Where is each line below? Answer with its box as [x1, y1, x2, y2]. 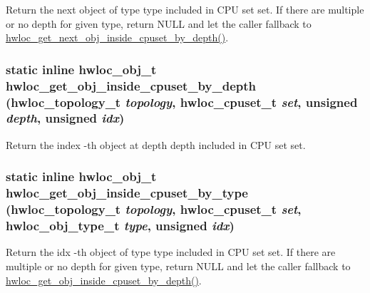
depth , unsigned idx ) [6, 109, 125, 127]
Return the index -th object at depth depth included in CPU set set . [6, 137, 306, 152]
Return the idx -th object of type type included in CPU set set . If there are [6, 245, 336, 259]
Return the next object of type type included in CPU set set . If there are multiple [6, 2, 364, 16]
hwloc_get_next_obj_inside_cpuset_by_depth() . [6, 30, 229, 45]
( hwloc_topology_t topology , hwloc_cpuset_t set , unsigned [6, 93, 358, 110]
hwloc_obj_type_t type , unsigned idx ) [6, 217, 235, 235]
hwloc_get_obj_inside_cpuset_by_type [6, 184, 248, 202]
